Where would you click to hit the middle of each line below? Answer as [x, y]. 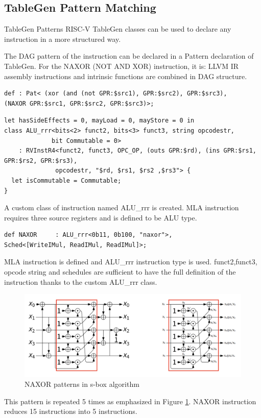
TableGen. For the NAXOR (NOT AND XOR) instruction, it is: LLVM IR [122, 66]
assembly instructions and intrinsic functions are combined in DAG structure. [126, 76]
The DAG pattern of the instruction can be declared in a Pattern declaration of [129, 56]
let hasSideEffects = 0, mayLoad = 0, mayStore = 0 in [99, 121]
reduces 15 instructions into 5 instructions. [71, 411]
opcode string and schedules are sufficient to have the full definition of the [120, 272]
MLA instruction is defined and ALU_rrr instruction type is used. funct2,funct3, [131, 262]
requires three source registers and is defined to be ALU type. [101, 217]
